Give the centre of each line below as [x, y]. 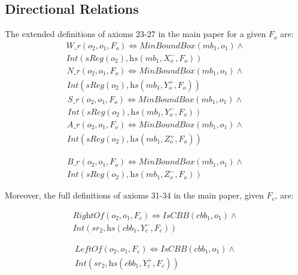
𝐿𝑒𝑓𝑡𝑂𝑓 [89, 249]
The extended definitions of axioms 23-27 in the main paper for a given [136, 34]
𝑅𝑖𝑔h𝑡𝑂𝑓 [89, 216]
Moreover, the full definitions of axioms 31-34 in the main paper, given [134, 195]
